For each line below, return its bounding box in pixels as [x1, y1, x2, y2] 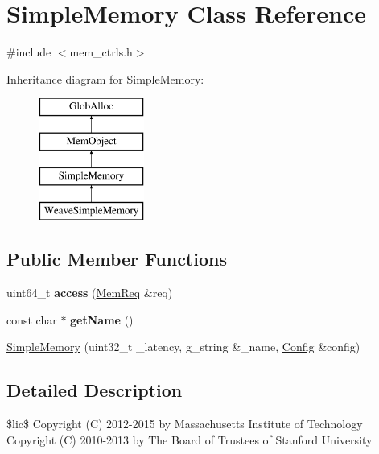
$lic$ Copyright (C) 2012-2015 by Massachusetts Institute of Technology [6, 415, 363, 432]
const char [6, 311, 57, 328]
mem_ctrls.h [69, 43, 133, 60]
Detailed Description [6, 378, 183, 402]
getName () [70, 311, 134, 328]
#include [6, 43, 51, 60]
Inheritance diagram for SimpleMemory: [6, 70, 204, 87]
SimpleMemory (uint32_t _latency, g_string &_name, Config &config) [6, 338, 360, 355]
